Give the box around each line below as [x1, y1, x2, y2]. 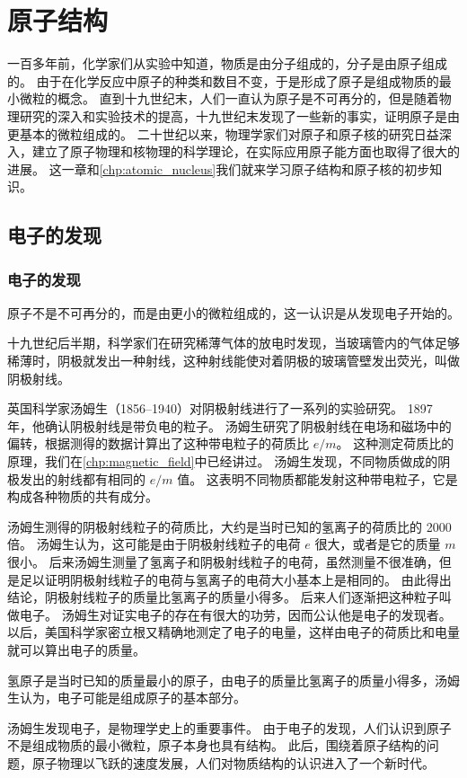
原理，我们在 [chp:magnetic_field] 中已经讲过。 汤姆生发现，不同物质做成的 [7, 452, 438, 471]
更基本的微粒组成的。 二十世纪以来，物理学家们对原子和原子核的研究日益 [7, 124, 439, 143]
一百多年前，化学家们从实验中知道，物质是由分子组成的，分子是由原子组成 [7, 54, 447, 73]
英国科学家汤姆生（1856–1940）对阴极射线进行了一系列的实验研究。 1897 [7, 399, 433, 418]
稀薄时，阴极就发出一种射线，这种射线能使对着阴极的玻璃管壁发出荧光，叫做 [7, 351, 460, 370]
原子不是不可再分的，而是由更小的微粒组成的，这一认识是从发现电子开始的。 [7, 303, 460, 322]
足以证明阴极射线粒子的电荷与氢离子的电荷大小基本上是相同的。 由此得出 [19, 570, 452, 588]
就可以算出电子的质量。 [7, 640, 145, 659]
